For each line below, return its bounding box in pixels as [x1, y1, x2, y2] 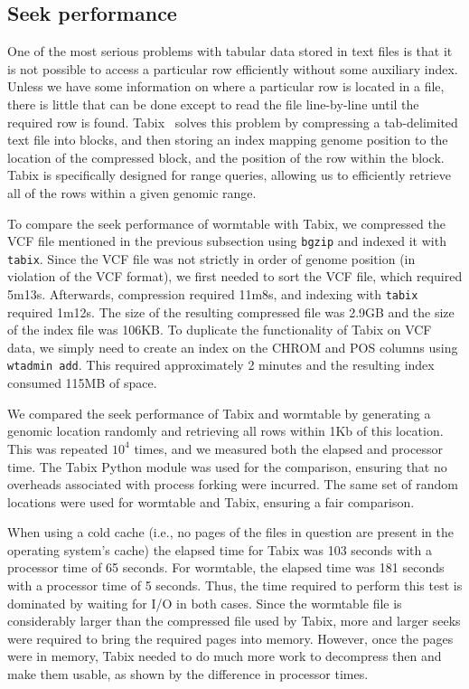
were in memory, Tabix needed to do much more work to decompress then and [7, 647, 442, 665]
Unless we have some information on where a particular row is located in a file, [7, 77, 445, 96]
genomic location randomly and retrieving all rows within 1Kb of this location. [7, 421, 444, 440]
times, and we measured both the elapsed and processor [134, 439, 443, 458]
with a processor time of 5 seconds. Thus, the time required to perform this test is [7, 576, 463, 595]
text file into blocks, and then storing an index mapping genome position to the [7, 130, 448, 149]
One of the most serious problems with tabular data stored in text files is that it [7, 42, 453, 61]
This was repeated [7, 439, 108, 458]
